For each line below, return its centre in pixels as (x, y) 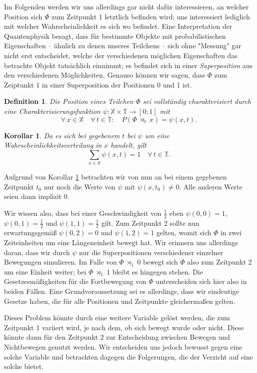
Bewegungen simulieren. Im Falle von (61, 262)
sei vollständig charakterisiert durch (197, 101)
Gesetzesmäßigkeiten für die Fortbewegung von (75, 281)
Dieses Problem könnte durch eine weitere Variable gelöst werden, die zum (117, 318)
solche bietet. (24, 366)
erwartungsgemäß (31, 233)
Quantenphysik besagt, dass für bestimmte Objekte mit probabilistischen (115, 36)
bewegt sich (161, 262)
